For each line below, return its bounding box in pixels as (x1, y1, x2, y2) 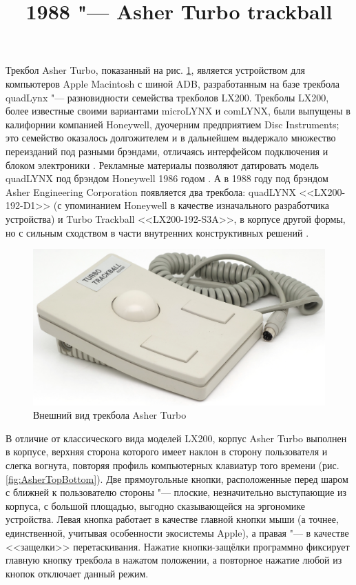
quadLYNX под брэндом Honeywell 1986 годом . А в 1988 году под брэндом (6, 171, 328, 186)
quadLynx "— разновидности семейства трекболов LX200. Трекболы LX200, (6, 90, 329, 104)
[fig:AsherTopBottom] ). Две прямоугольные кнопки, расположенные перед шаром (6, 471, 348, 486)
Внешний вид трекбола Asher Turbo (33, 408, 187, 422)
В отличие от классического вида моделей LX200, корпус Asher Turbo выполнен (6, 430, 347, 445)
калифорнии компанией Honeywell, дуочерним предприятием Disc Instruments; (6, 117, 339, 131)
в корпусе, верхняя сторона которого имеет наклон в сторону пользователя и (6, 444, 328, 459)
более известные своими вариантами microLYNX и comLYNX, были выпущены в (6, 103, 350, 118)
